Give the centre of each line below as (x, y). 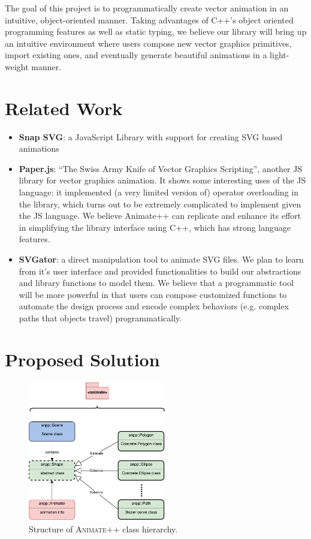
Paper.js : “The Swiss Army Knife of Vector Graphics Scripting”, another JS (161, 168)
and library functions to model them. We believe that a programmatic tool (156, 283)
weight (17, 66)
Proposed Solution (82, 359)
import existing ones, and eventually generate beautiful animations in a (136, 55)
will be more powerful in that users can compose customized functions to (153, 294)
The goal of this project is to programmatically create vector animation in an (147, 8)
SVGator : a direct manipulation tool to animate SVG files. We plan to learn (161, 259)
